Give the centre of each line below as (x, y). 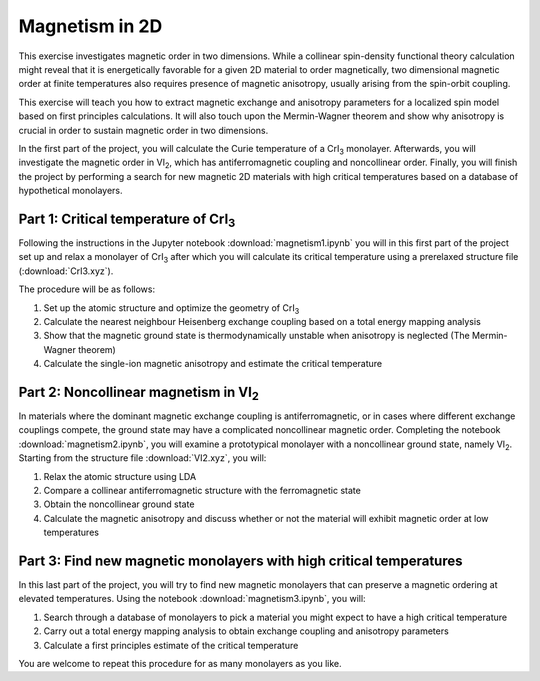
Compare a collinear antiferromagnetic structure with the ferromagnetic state (202, 490)
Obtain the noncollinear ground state (119, 504)
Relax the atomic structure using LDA (120, 476)
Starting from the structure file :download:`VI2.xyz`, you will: (142, 458)
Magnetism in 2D (90, 26)
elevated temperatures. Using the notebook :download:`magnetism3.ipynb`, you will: (192, 599)
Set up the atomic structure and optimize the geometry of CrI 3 (171, 308)
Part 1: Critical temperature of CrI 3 (127, 220)
